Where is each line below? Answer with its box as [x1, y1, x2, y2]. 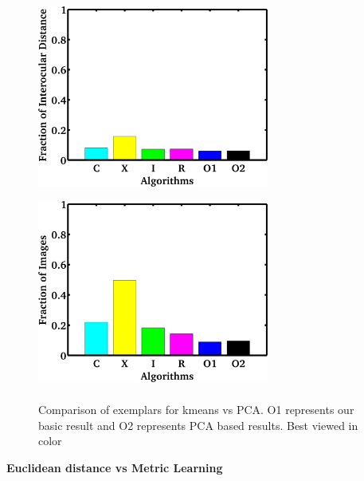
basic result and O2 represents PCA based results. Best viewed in [38, 416, 358, 433]
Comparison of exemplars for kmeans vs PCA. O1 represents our [38, 401, 354, 418]
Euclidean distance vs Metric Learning [6, 459, 223, 475]
